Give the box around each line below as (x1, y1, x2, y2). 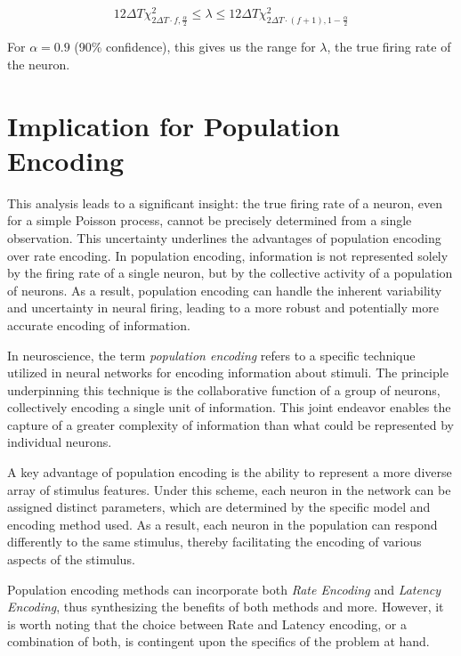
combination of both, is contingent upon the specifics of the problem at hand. (7, 632, 430, 651)
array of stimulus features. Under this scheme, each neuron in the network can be (7, 480, 451, 498)
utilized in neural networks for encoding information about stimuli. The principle (7, 363, 449, 382)
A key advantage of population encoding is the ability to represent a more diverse (7, 463, 452, 482)
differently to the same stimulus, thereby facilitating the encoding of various (7, 532, 422, 551)
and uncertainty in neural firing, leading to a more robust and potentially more (7, 298, 439, 317)
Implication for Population (7, 107, 340, 143)
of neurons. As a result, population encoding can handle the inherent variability (7, 280, 442, 299)
